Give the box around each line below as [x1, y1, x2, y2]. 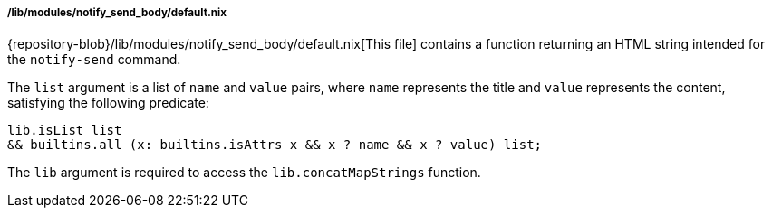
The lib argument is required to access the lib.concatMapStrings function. [7, 164, 481, 181]
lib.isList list [7, 123, 122, 138]
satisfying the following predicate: [7, 95, 209, 111]
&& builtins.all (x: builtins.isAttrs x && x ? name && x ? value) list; [7, 137, 543, 153]
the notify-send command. [7, 51, 181, 68]
